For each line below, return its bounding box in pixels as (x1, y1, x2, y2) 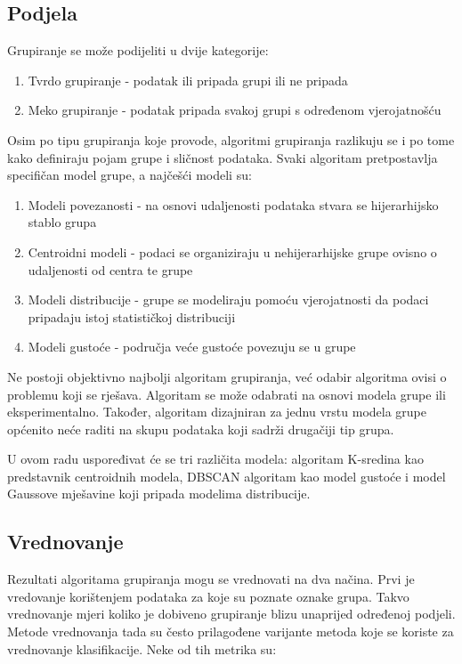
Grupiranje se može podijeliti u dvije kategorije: (7, 41, 269, 60)
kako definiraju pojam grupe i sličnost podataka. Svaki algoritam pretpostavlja (7, 148, 438, 166)
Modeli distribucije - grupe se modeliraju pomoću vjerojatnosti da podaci (28, 290, 429, 309)
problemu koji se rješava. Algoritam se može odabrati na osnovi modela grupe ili (7, 385, 446, 403)
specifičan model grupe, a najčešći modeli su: (7, 166, 252, 184)
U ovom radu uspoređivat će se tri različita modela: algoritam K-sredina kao (7, 449, 424, 468)
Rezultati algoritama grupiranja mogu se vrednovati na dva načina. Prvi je (7, 570, 415, 588)
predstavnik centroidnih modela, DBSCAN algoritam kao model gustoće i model (7, 466, 446, 485)
